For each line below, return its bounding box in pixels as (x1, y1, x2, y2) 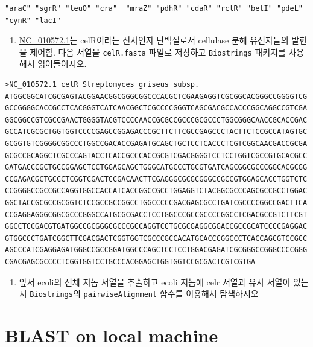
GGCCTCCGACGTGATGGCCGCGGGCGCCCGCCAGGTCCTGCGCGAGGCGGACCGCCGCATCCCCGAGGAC (5, 222, 308, 231)
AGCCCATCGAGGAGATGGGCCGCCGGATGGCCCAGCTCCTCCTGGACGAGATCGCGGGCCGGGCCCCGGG (5, 246, 308, 255)
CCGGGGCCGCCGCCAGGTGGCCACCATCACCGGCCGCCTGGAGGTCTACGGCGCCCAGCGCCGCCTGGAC (5, 186, 308, 196)
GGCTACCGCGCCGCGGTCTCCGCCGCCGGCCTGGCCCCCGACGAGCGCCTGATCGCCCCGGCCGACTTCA (5, 198, 308, 207)
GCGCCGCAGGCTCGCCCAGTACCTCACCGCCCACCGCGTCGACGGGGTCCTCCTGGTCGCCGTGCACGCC (5, 151, 308, 160)
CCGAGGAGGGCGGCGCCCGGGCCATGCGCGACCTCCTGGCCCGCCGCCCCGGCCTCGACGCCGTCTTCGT (5, 210, 308, 219)
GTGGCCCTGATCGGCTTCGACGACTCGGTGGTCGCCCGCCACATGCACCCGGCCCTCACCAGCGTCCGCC (5, 234, 308, 243)
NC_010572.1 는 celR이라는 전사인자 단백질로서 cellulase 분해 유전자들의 (19, 34, 289, 46)
